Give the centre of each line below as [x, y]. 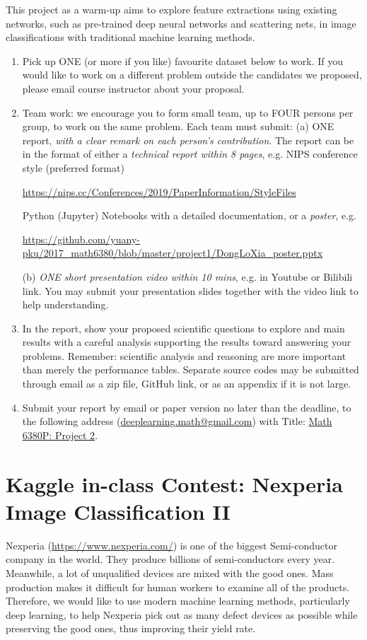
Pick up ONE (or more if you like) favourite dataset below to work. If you [183, 60]
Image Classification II [118, 511]
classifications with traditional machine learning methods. [130, 37]
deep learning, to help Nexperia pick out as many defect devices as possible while [182, 614]
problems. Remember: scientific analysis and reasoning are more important [184, 355]
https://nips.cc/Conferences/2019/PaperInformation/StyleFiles [159, 191]
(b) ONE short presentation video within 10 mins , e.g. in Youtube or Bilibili [187, 276]
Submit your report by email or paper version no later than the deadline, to [187, 407]
